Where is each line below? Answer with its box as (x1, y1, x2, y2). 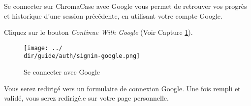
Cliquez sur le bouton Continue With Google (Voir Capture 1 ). (4, 27, 193, 37)
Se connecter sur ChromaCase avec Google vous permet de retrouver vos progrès (4, 1, 247, 11)
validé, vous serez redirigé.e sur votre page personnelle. (4, 93, 169, 103)
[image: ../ (24, 44, 63, 52)
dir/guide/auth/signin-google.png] (24, 53, 140, 60)
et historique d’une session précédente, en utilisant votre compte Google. (4, 10, 222, 21)
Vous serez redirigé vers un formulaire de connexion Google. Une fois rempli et (4, 83, 241, 93)
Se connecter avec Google (24, 67, 100, 77)
